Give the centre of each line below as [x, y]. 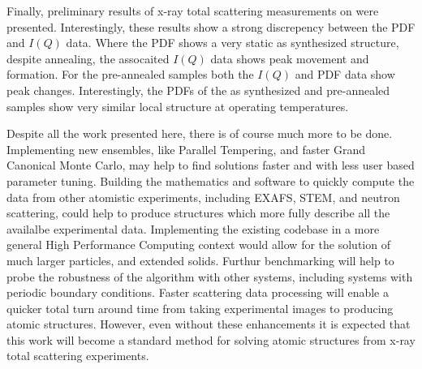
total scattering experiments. [78, 356]
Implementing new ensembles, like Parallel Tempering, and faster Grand [186, 149]
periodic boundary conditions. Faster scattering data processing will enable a [198, 292]
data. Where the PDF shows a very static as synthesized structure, [233, 43]
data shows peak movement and [290, 58]
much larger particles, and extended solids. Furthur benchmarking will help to [200, 260]
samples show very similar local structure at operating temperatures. [178, 106]
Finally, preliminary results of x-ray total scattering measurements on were [193, 11]
